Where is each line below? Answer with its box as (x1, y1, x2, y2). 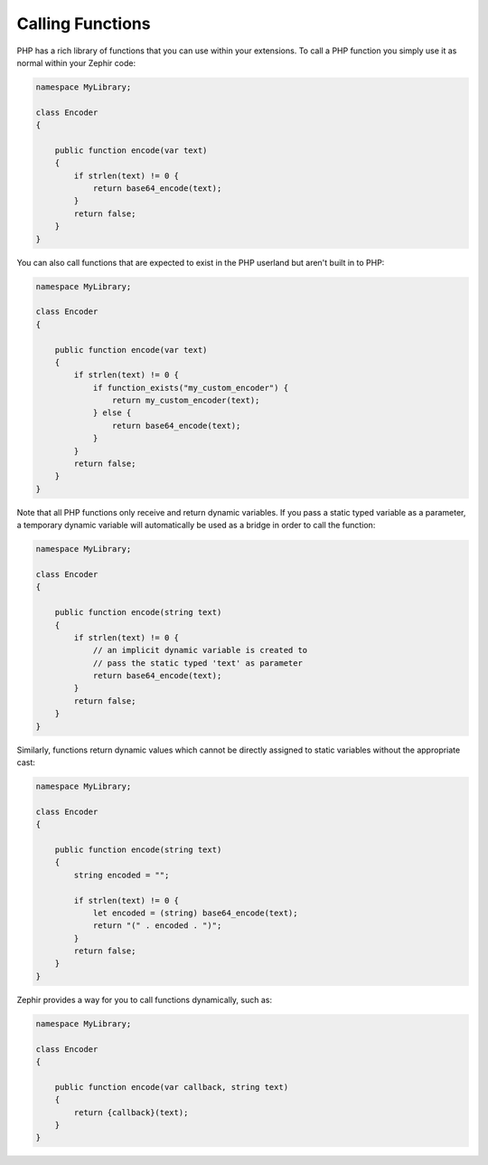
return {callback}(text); (73, 1107, 189, 1117)
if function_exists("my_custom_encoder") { (92, 383, 289, 393)
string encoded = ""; (73, 869, 170, 880)
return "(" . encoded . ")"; (92, 921, 222, 931)
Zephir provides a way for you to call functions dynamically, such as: (16, 994, 273, 1005)
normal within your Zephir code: (16, 57, 136, 68)
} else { (92, 408, 132, 418)
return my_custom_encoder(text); (111, 395, 260, 406)
